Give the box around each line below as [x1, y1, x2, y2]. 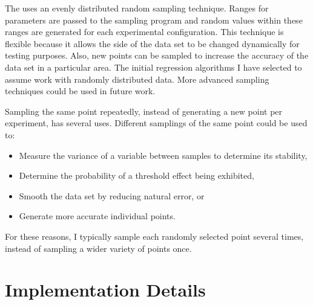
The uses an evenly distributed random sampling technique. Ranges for [5, 2, 269, 14]
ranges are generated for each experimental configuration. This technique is [5, 25, 284, 38]
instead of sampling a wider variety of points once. [5, 242, 192, 254]
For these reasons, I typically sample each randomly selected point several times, [5, 230, 304, 242]
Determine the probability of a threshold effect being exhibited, [19, 169, 254, 182]
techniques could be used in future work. [5, 85, 156, 97]
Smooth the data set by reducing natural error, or [19, 189, 205, 202]
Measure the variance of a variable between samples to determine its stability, [19, 149, 308, 161]
